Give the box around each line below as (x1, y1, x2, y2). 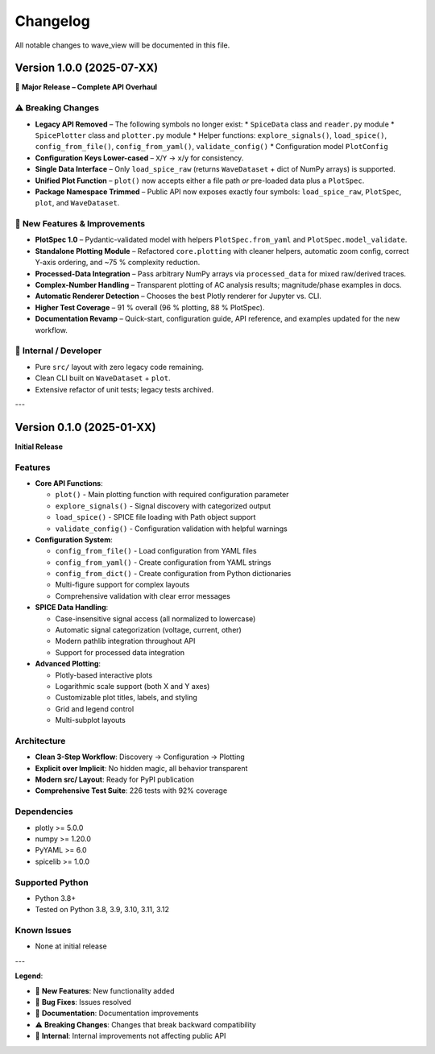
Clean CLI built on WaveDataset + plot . (35, 373, 171, 383)
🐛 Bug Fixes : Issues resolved (35, 998, 132, 1007)
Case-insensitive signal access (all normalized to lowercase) (55, 613, 256, 624)
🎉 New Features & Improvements (14, 218, 146, 230)
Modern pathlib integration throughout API (55, 637, 196, 646)
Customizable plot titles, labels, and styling (55, 693, 197, 703)
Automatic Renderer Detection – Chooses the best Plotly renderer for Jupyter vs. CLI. (35, 291, 322, 301)
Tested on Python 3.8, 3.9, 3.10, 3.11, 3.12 (35, 905, 169, 915)
